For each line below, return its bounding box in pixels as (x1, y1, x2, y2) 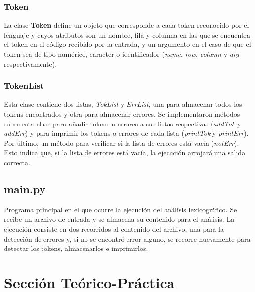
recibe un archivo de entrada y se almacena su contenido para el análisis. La (4, 214, 235, 224)
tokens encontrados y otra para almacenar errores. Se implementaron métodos (4, 109, 240, 119)
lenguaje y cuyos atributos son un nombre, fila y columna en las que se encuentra (4, 29, 250, 40)
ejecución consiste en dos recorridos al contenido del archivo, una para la (4, 223, 224, 234)
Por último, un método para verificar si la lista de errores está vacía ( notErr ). (4, 137, 239, 148)
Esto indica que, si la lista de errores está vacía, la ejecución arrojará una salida (4, 147, 246, 158)
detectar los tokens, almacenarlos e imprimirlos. (4, 243, 148, 253)
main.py (4, 181, 46, 196)
